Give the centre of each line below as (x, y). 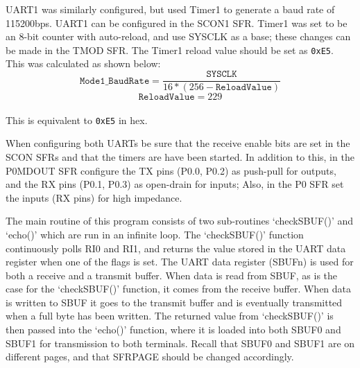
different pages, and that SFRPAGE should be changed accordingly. (150, 357)
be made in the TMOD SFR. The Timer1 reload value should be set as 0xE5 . (170, 50)
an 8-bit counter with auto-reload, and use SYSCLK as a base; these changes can (178, 36)
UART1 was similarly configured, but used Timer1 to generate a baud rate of (170, 9)
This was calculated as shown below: (83, 63)
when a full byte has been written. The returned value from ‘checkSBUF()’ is (170, 316)
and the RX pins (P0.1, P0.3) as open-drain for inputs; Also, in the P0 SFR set (175, 184)
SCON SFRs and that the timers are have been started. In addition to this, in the (180, 156)
